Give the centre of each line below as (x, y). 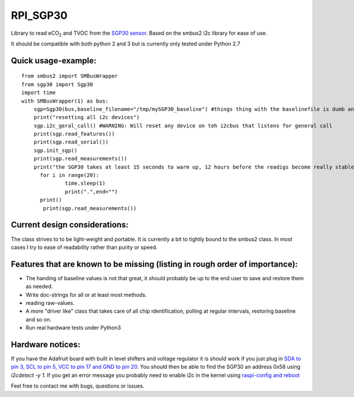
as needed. (39, 287)
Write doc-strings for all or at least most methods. (86, 294)
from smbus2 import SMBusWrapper (70, 76)
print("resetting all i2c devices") (86, 117)
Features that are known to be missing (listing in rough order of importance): (154, 264)
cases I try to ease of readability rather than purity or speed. (84, 247)
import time (39, 93)
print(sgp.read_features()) (74, 134)
